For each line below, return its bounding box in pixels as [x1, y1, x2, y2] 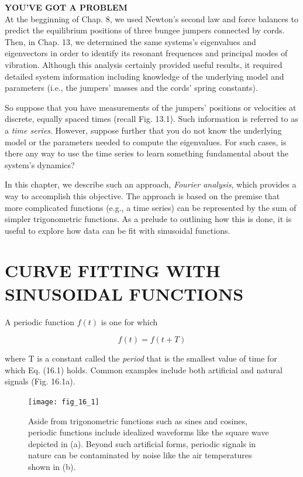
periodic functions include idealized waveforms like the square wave [28, 426, 269, 438]
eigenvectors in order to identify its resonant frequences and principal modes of [5, 47, 288, 59]
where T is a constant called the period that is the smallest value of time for [5, 352, 277, 364]
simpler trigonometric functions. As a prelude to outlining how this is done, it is [5, 213, 292, 225]
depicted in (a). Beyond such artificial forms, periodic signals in [28, 437, 256, 449]
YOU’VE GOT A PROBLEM [5, 1, 128, 13]
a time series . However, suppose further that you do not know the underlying [5, 124, 282, 136]
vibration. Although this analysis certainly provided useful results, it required [5, 58, 283, 70]
